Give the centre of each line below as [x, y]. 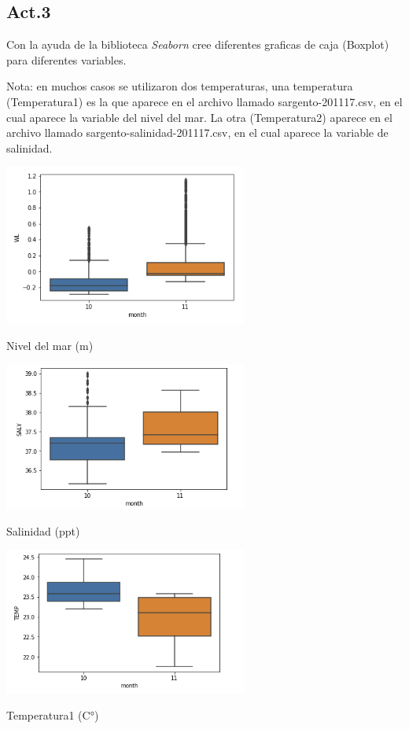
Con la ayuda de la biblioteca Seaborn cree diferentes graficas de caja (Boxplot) [198, 44]
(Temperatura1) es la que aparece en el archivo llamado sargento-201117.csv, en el [204, 101]
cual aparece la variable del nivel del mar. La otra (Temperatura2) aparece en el [199, 117]
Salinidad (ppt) [43, 530]
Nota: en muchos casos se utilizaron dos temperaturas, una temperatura [180, 86]
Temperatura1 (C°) [53, 715]
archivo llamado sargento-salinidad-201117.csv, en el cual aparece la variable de [197, 133]
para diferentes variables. [66, 59]
